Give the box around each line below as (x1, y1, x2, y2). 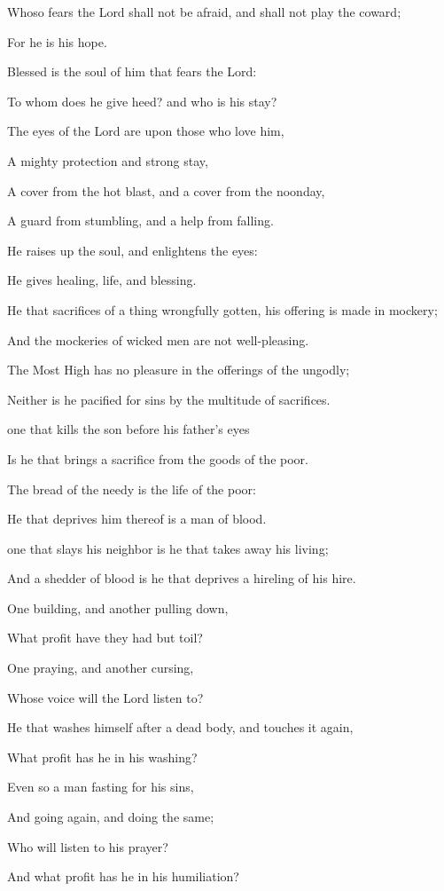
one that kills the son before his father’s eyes (7, 420, 250, 438)
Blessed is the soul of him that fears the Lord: (7, 62, 257, 81)
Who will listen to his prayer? (7, 837, 168, 856)
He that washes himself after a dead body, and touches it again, (7, 718, 354, 737)
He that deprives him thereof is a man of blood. (7, 509, 267, 528)
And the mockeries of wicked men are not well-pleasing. (7, 330, 309, 349)
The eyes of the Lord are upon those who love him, (7, 122, 284, 140)
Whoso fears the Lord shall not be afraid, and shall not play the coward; (7, 3, 401, 20)
